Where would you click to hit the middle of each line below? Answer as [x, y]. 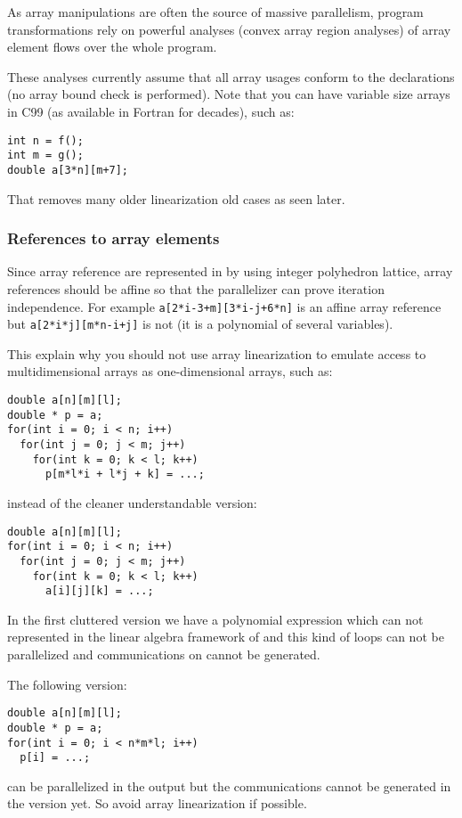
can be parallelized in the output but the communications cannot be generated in [229, 785]
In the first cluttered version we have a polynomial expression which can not [215, 619]
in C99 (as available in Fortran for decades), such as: [151, 111]
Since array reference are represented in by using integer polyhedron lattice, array [230, 271]
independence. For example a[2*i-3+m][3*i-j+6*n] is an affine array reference [224, 306]
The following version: [67, 684]
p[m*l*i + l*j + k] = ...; [125, 474]
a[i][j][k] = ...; [99, 591]
